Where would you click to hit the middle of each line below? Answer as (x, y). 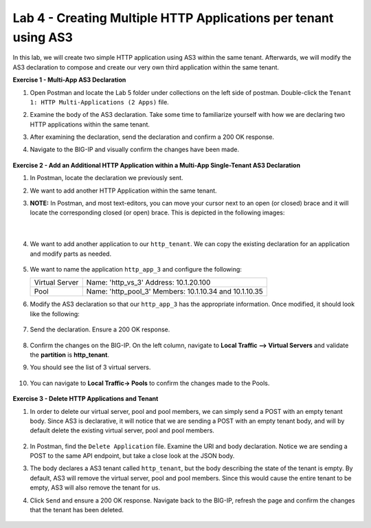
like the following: (55, 313)
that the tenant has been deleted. (77, 510)
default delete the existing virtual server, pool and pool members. (122, 430)
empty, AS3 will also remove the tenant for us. (95, 487)
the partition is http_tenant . (70, 355)
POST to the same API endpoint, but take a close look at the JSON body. (132, 456)
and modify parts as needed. (71, 254)
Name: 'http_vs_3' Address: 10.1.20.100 (148, 283)
